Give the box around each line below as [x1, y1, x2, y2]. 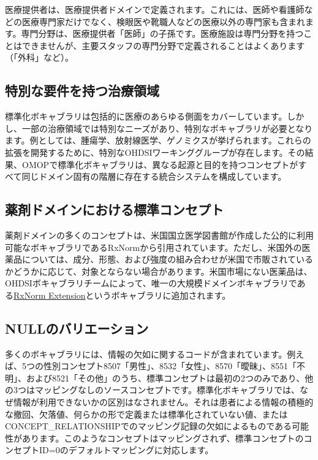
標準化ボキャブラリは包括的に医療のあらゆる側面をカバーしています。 [5, 110, 287, 123]
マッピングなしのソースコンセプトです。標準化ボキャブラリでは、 [34, 383, 300, 396]
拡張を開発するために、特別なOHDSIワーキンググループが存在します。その [5, 145, 305, 158]
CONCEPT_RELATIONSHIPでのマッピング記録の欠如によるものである [5, 420, 292, 432]
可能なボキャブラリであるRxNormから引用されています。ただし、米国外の [5, 240, 302, 253]
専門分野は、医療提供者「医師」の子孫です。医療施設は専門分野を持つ [21, 27, 304, 40]
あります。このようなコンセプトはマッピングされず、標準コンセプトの [21, 431, 304, 444]
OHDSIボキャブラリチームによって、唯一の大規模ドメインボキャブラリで [5, 277, 297, 289]
